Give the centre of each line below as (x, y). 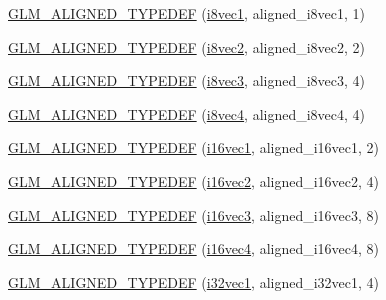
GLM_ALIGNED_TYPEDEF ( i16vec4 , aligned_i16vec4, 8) (194, 248)
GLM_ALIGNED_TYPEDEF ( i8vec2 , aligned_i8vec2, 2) (187, 46)
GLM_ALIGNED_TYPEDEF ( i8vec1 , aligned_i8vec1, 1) (187, 13)
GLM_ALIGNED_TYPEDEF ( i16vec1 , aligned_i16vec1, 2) (194, 147)
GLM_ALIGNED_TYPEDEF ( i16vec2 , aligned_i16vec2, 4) (194, 180)
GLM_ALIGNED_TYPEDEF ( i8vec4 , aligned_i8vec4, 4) (187, 113)
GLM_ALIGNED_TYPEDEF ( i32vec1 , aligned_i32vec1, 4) (194, 281)
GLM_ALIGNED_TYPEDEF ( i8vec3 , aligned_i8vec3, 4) (187, 80)
